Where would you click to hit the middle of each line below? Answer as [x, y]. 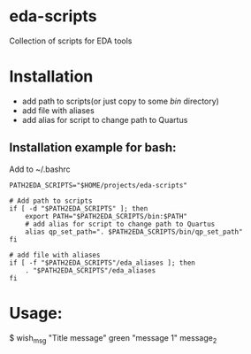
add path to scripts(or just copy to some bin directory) [120, 101]
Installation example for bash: [93, 148]
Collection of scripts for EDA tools [71, 41]
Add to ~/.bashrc [40, 169]
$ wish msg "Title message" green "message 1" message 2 [113, 339]
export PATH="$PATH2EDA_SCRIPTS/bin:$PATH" [106, 216]
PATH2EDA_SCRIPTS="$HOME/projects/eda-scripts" [99, 185]
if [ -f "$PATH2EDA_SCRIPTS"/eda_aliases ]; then [103, 263]
